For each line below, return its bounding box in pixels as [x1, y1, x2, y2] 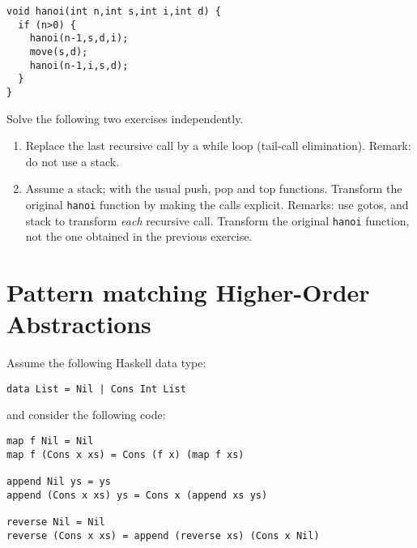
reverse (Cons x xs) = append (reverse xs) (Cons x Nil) [6, 529, 320, 542]
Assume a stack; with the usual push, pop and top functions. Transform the [25, 180, 402, 197]
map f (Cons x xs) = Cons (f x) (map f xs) [6, 448, 245, 460]
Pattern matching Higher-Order [6, 276, 370, 309]
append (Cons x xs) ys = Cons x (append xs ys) [6, 489, 268, 501]
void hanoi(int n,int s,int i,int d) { [6, 6, 221, 17]
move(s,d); [29, 45, 88, 58]
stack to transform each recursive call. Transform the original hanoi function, [25, 212, 410, 229]
